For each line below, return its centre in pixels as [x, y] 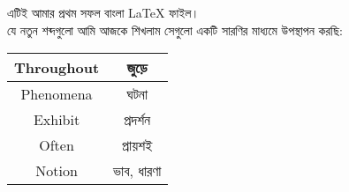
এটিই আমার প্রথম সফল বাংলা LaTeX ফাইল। [103, 12]
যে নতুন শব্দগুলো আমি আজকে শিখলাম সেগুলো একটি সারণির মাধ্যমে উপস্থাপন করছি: [175, 30]
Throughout [57, 68]
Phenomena [57, 94]
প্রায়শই [137, 145]
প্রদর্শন [137, 120]
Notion [57, 171]
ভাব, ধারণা [137, 171]
